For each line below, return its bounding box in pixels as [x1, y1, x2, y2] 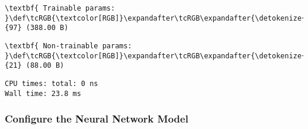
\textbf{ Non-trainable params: [5, 41, 132, 50]
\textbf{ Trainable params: [5, 4, 115, 12]
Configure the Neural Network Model [5, 111, 188, 126]
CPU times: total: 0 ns [5, 79, 98, 88]
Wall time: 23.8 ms [5, 89, 81, 98]
